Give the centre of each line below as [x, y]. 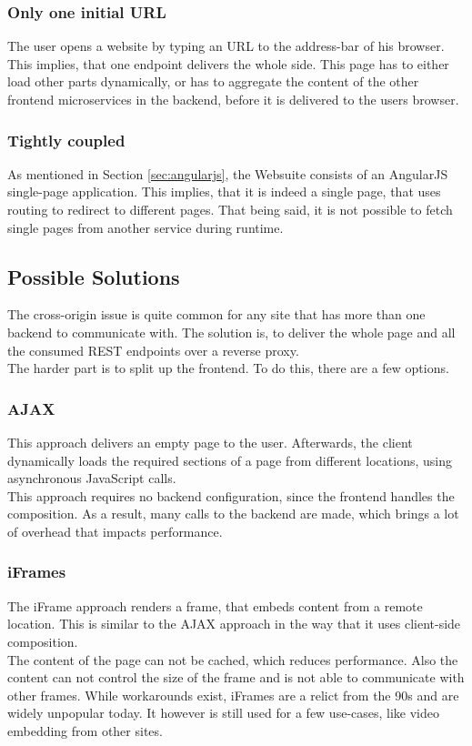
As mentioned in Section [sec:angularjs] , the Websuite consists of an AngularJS [228, 173]
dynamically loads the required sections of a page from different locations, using [230, 460]
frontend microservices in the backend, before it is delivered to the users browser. [233, 99]
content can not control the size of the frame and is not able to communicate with [236, 677]
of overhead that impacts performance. [115, 531]
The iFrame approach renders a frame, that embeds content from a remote [215, 605]
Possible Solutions [94, 276]
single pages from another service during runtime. [146, 227]
